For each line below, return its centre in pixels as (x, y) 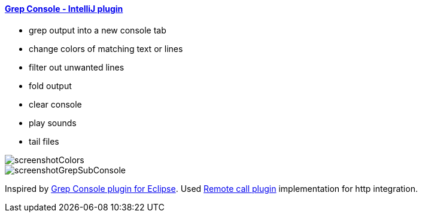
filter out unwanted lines (77, 67)
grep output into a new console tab (98, 30)
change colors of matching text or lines (106, 48)
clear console (55, 104)
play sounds (53, 123)
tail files (44, 141)
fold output (50, 85)
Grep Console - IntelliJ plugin (64, 9)
